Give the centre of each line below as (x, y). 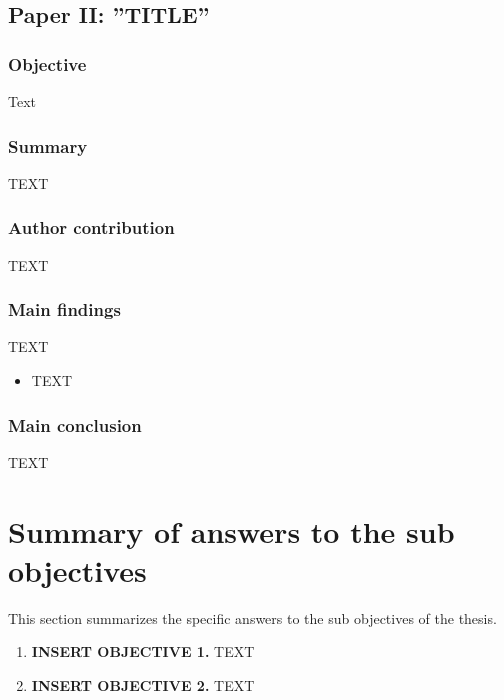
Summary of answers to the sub (231, 530)
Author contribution (91, 227)
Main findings (64, 309)
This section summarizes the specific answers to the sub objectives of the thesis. (252, 617)
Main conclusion (75, 424)
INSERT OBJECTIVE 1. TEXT (143, 651)
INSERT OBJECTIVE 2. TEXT (143, 684)
